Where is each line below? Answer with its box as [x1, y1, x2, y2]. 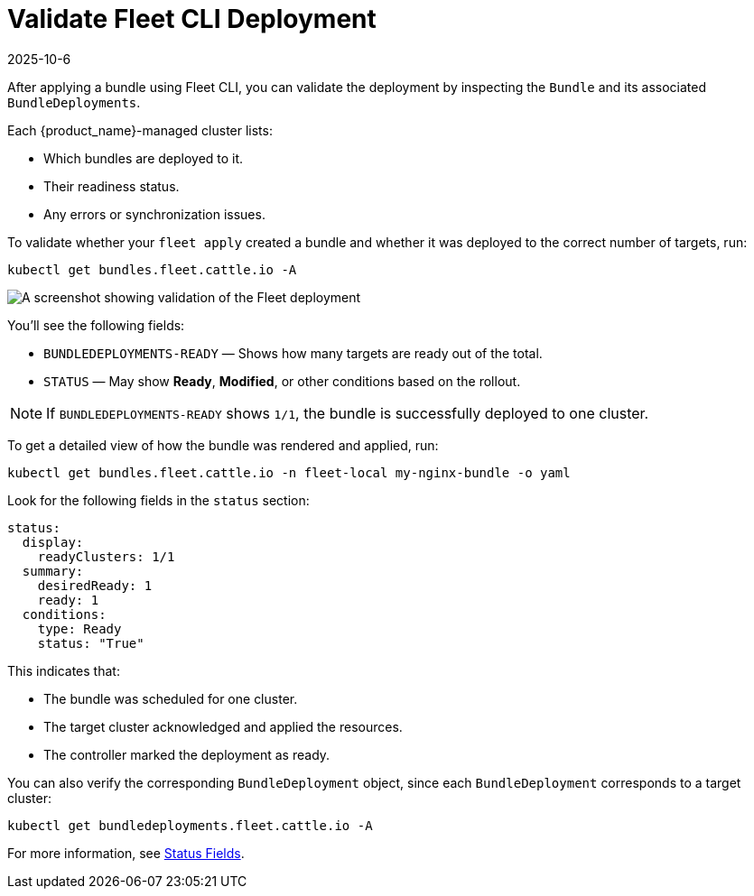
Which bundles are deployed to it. [43, 150, 244, 166]
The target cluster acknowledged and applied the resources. [43, 718, 403, 734]
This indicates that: [7, 662, 120, 679]
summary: [22, 563, 84, 578]
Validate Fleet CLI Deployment [7, 4, 377, 34]
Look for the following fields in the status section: [7, 492, 310, 508]
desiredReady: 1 [37, 577, 153, 593]
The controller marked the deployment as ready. [43, 746, 330, 762]
